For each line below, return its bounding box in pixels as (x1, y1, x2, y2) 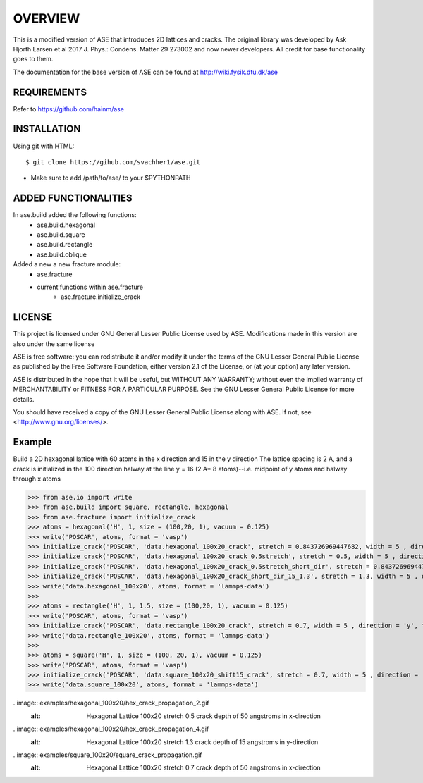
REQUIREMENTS (13, 86, 87, 98)
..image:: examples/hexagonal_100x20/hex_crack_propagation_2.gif (13, 698, 209, 708)
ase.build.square (37, 230, 85, 239)
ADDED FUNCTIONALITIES (13, 192, 133, 204)
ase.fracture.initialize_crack (61, 292, 141, 301)
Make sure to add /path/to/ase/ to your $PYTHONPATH (30, 173, 191, 183)
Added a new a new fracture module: (13, 260, 121, 269)
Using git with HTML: (13, 142, 75, 150)
